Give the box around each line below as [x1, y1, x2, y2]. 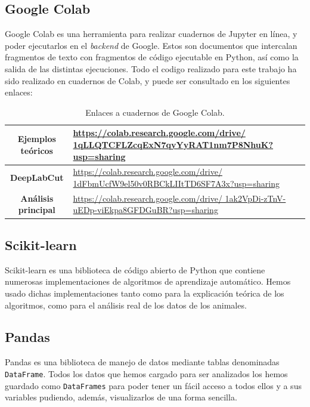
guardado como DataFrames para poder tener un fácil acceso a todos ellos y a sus [5, 379, 302, 391]
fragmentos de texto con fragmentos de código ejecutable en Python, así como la [5, 51, 299, 63]
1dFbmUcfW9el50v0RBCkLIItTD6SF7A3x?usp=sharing [73, 177, 280, 189]
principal [18, 203, 55, 216]
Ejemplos [17, 132, 56, 145]
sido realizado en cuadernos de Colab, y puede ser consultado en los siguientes [5, 74, 290, 87]
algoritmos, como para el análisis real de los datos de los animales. [5, 298, 247, 311]
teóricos [20, 144, 53, 156]
